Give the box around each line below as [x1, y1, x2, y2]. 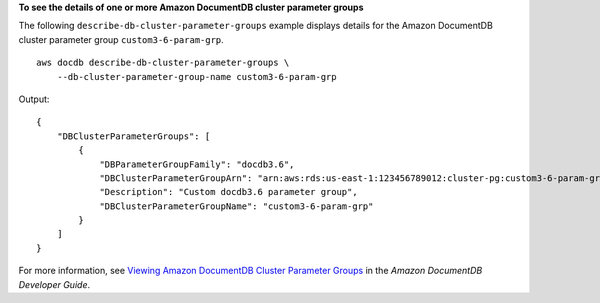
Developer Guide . [18, 278, 90, 290]
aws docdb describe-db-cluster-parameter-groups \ [36, 57, 290, 69]
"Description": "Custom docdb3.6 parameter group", [99, 186, 359, 198]
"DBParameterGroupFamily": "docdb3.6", [99, 158, 295, 170]
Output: [18, 93, 50, 105]
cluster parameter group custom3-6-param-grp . [18, 33, 224, 45]
